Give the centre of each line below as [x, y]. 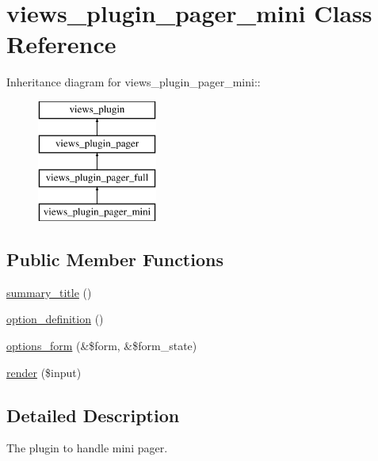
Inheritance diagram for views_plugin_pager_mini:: [134, 82]
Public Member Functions [115, 259]
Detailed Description [93, 415]
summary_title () [49, 292]
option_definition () [55, 319]
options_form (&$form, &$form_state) [102, 346]
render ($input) [44, 372]
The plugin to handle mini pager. [87, 448]
